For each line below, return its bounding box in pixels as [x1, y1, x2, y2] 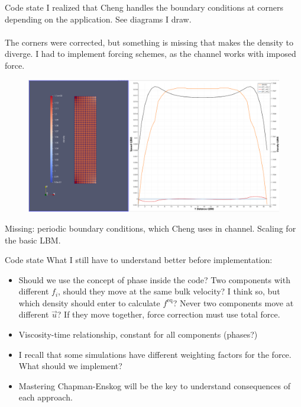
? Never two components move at [173, 296, 294, 309]
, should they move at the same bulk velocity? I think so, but [58, 285, 280, 297]
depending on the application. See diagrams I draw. [5, 12, 192, 25]
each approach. [18, 391, 73, 403]
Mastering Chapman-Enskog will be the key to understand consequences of [18, 379, 290, 392]
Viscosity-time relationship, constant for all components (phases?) [18, 328, 258, 341]
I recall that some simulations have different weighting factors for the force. [18, 348, 292, 360]
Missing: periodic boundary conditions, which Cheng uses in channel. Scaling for [5, 222, 296, 234]
